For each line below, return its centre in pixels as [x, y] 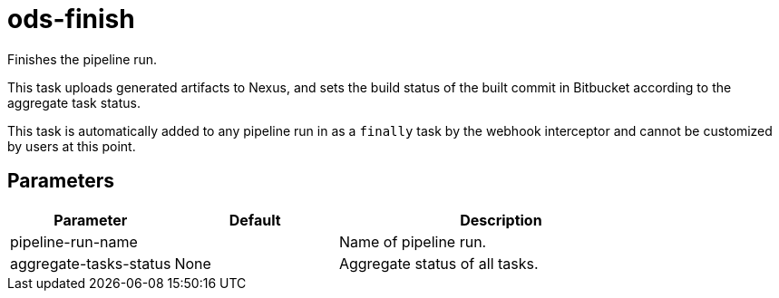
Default [255, 220]
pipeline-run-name [74, 241]
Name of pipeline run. [413, 241]
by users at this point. [72, 146]
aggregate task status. [74, 102]
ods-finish [71, 19]
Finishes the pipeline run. [83, 59]
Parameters [61, 181]
